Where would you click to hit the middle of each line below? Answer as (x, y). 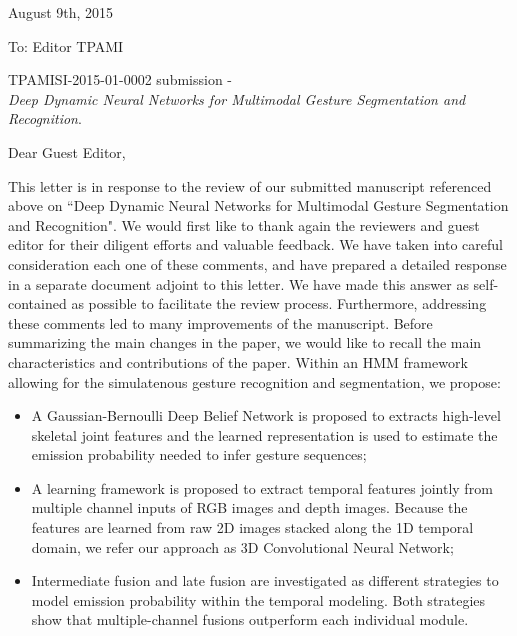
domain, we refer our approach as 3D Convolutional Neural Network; (242, 546)
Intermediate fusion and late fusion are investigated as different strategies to (265, 580)
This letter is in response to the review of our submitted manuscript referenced (250, 185)
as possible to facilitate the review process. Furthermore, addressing (279, 303)
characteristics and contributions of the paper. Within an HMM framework (238, 361)
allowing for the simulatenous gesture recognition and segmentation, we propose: (254, 381)
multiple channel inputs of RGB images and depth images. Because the (249, 507)
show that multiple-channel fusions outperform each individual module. (250, 619)
